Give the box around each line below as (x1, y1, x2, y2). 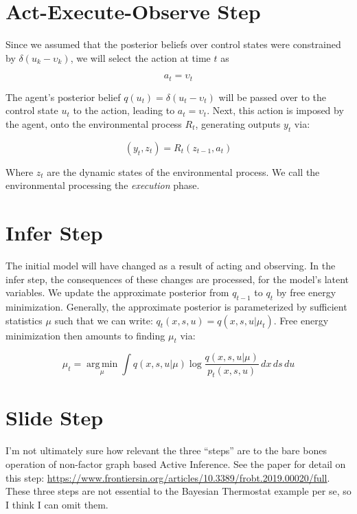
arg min (87, 359, 118, 369)
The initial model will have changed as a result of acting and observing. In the (5, 258, 336, 273)
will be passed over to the (218, 89, 327, 104)
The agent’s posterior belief (5, 89, 121, 104)
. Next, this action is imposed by (207, 103, 344, 118)
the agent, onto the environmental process (5, 116, 182, 131)
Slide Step (5, 403, 104, 432)
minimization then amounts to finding (5, 328, 165, 342)
